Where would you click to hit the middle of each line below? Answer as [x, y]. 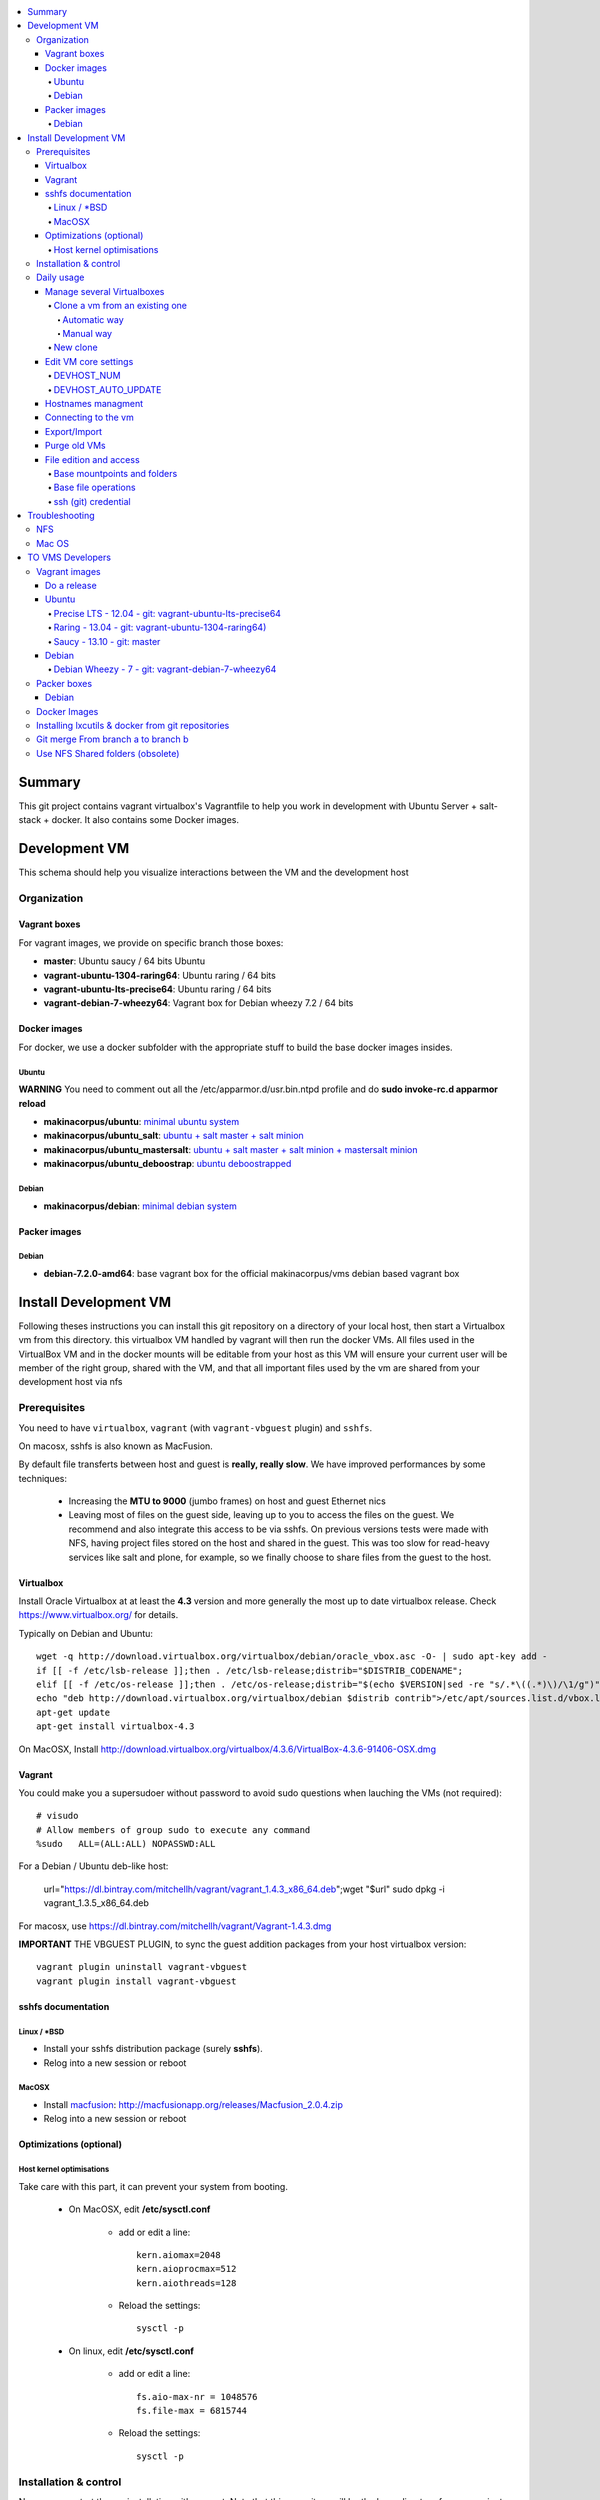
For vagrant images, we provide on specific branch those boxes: [151, 942]
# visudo [57, 1816]
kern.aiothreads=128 [186, 2283]
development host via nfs [70, 1382]
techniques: [42, 1478]
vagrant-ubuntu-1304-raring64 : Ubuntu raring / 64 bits [160, 975]
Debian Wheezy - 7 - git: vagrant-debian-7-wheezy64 [165, 669]
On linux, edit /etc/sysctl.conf [131, 2351]
